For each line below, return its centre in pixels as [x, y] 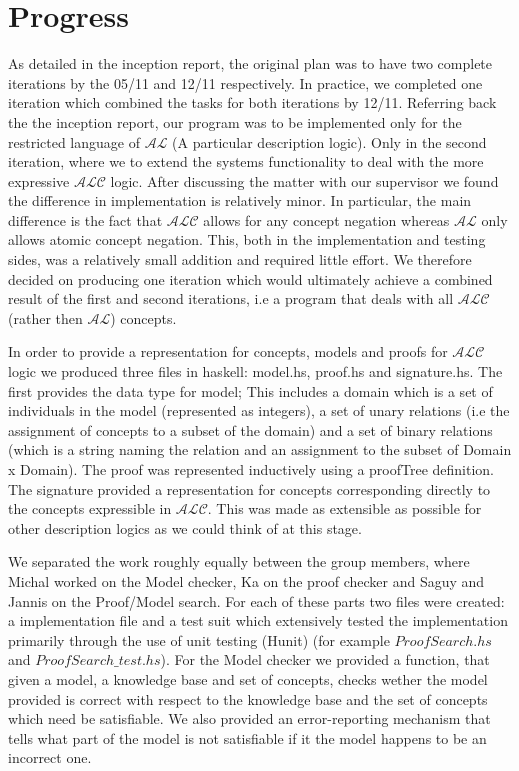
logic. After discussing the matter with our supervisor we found [304, 180]
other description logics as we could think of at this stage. [185, 527]
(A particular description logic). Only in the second [329, 141]
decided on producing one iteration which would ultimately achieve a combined [250, 278]
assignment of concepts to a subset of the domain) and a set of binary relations [250, 429]
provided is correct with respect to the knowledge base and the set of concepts [248, 698]
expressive [39, 180]
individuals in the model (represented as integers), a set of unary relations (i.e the [259, 410]
